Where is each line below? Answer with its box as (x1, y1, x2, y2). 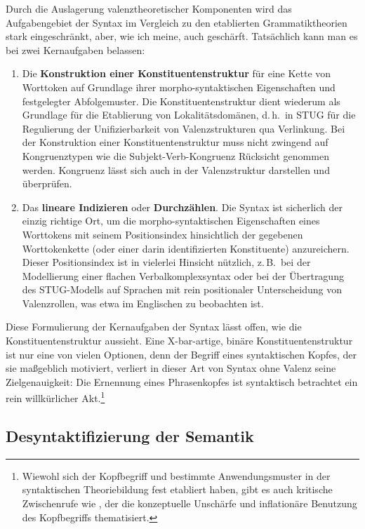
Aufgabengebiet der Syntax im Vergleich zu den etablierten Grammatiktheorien (6, 15, 347, 29)
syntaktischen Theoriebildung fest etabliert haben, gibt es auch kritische (22, 482, 333, 497)
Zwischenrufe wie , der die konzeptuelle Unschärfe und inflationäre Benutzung (22, 496, 357, 511)
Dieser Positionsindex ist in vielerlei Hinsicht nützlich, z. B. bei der (22, 255, 311, 269)
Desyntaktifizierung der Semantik (6, 425, 254, 447)
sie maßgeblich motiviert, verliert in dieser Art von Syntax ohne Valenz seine (6, 361, 336, 375)
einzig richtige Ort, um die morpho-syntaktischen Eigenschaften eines (22, 213, 320, 228)
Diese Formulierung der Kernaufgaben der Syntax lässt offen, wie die (6, 319, 302, 334)
